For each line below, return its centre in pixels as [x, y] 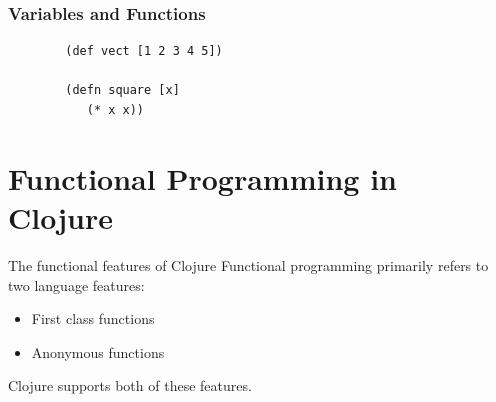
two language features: [76, 284]
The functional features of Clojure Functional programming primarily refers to [248, 264]
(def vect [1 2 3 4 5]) [144, 51]
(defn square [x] [122, 90]
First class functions [93, 318]
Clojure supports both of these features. [130, 385]
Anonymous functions [98, 351]
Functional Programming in [202, 177]
